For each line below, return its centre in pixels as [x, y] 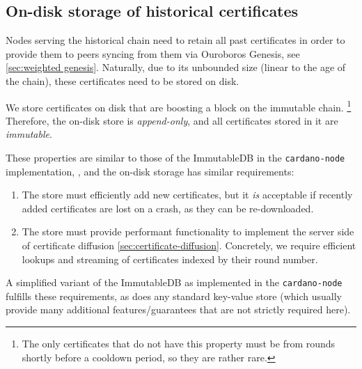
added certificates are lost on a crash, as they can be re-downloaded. [168, 208]
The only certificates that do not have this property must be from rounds [179, 344]
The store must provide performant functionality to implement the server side [188, 231]
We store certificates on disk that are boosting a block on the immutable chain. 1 [179, 106]
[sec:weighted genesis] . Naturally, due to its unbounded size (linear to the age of [176, 67]
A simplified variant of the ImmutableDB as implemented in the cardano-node [174, 282]
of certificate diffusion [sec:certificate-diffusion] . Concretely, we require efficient [189, 245]
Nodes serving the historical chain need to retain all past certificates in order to [175, 40]
